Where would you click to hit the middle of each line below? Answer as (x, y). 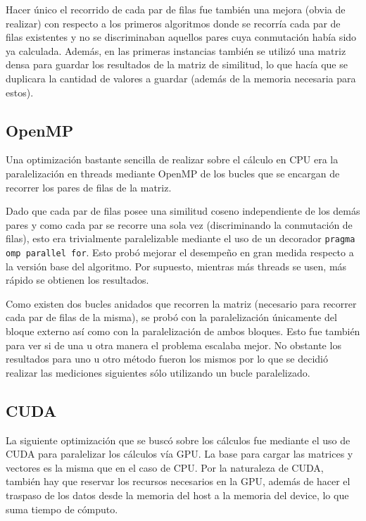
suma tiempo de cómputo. (62, 509)
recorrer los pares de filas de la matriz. (89, 187)
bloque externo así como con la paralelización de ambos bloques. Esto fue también (183, 331)
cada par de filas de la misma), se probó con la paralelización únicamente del (171, 317)
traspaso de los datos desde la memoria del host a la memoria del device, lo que (177, 495)
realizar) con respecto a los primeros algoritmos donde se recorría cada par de (173, 23)
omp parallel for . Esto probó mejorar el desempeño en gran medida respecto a (180, 252)
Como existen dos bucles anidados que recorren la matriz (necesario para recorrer (181, 303)
